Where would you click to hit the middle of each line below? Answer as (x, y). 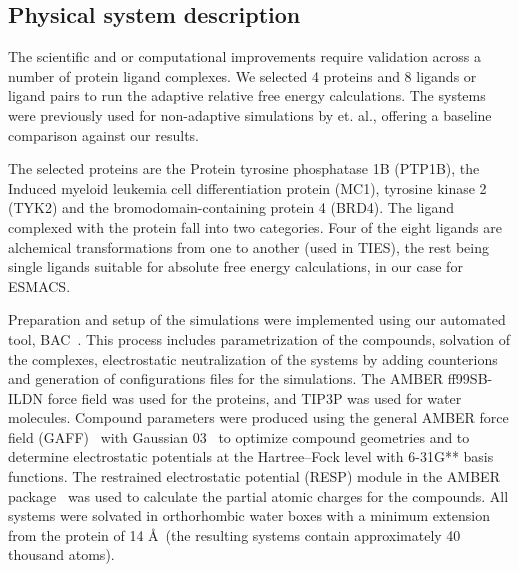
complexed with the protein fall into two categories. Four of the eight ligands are (255, 226)
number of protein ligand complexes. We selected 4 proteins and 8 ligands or (242, 75)
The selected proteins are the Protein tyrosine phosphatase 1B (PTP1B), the (244, 168)
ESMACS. (39, 285)
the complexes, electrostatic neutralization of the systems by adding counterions (253, 358)
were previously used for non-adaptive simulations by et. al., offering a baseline (250, 114)
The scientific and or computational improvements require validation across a (244, 56)
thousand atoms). (61, 554)
